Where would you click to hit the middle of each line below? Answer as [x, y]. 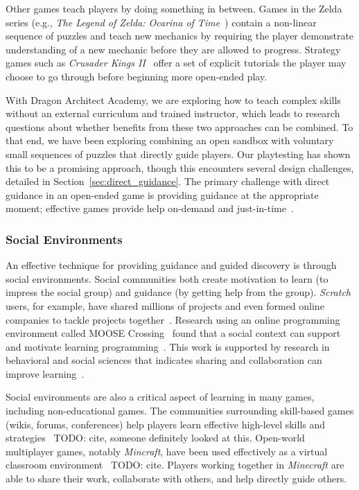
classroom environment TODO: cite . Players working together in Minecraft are [175, 465]
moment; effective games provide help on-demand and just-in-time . [150, 208]
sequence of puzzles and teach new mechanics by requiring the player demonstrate [180, 36]
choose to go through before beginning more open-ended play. [137, 76]
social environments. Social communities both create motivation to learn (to [167, 278]
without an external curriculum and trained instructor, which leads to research [173, 113]
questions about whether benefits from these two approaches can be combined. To [179, 126]
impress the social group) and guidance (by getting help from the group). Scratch [178, 292]
